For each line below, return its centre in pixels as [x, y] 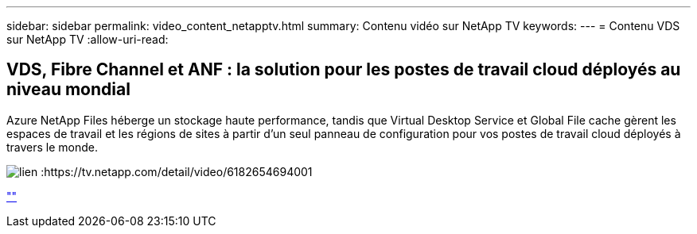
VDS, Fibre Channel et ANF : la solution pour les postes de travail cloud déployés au [344, 70]
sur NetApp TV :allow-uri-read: [88, 39]
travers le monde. [53, 147]
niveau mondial [68, 90]
